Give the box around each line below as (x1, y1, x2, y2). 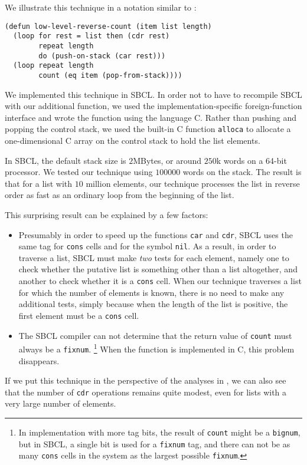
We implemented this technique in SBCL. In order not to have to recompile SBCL (5, 88, 302, 100)
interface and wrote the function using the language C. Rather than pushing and (5, 111, 297, 123)
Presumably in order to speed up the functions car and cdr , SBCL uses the (18, 228, 293, 240)
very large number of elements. (5, 397, 116, 410)
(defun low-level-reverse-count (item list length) (5, 22, 212, 31)
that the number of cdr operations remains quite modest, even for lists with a (5, 385, 287, 398)
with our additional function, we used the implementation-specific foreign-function (5, 100, 302, 112)
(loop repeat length (13, 61, 94, 70)
